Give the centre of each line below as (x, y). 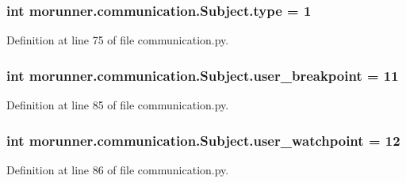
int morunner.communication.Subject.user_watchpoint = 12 (203, 140)
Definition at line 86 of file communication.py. (118, 169)
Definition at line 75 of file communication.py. (118, 40)
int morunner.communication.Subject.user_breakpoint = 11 (203, 75)
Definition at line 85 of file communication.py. (118, 105)
